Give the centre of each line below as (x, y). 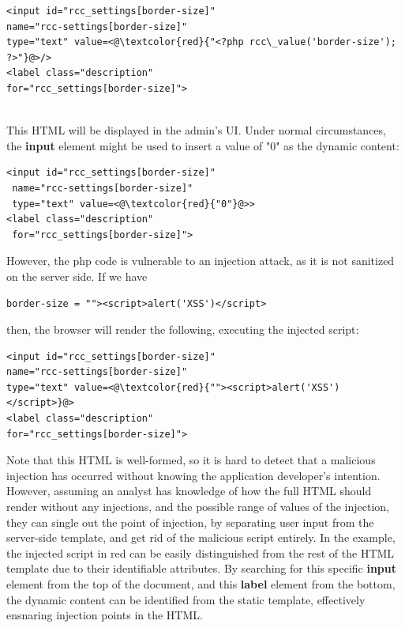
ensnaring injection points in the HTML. (105, 615)
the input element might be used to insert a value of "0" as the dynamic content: (203, 145)
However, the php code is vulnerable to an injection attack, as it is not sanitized (201, 261)
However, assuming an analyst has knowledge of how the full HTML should (189, 491)
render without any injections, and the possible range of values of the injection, (198, 507)
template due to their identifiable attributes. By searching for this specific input (202, 568)
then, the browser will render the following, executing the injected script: (183, 329)
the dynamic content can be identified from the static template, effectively (186, 599)
